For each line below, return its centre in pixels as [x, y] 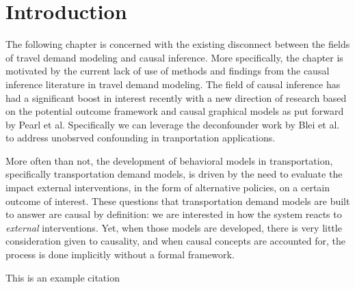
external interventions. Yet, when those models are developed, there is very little [174, 227]
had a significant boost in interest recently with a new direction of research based [176, 97]
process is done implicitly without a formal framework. [120, 254]
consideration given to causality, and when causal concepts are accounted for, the [176, 241]
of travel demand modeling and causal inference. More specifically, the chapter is [174, 57]
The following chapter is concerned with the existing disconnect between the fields [178, 44]
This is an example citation [63, 277]
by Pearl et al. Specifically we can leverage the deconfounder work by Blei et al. [173, 124]
